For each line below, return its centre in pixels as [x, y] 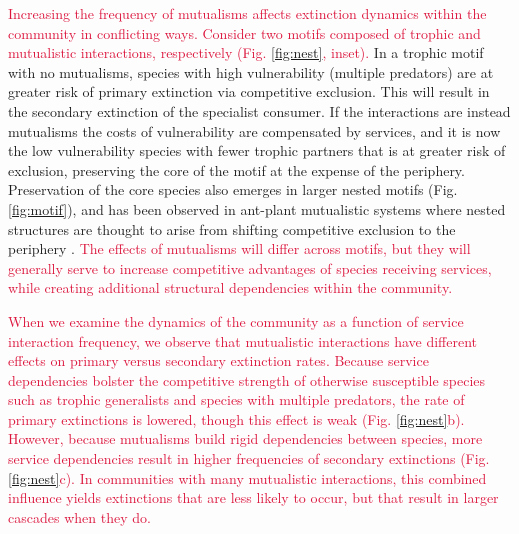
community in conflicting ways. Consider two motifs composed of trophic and [244, 32]
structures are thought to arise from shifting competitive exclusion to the [232, 228]
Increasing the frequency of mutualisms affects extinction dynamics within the [247, 13]
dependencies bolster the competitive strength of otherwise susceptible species [247, 379]
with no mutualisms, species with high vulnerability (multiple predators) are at [251, 71]
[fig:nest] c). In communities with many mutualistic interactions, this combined [247, 477]
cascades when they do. [79, 516]
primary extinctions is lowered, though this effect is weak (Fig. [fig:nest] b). [236, 418]
